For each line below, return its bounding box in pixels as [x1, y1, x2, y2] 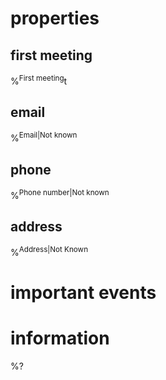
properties [10, 7, 100, 30]
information [10, 327, 110, 350]
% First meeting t [10, 73, 68, 87]
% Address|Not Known [10, 245, 89, 259]
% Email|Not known [10, 130, 78, 144]
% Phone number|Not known [10, 187, 110, 201]
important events [10, 282, 157, 304]
